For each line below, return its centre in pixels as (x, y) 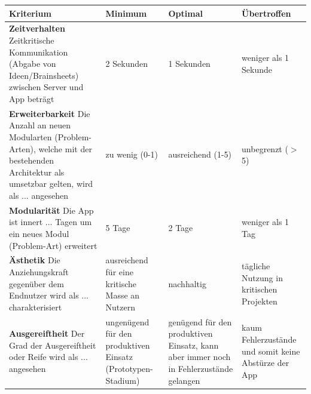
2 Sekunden (126, 64)
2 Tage (181, 228)
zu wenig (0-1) (132, 154)
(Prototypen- (129, 368)
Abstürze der (266, 363)
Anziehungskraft (39, 271)
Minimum (126, 13)
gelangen (184, 380)
